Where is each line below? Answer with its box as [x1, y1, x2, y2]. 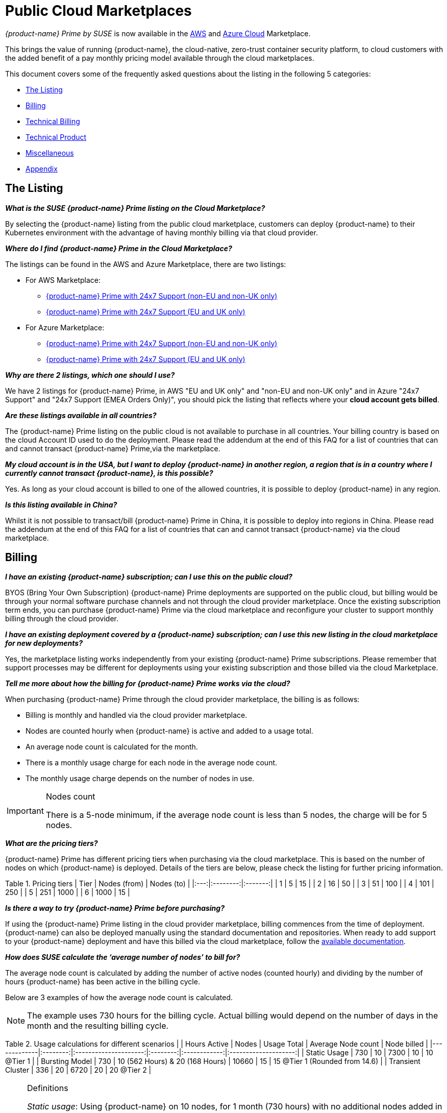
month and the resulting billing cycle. [27, 1021, 169, 1031]
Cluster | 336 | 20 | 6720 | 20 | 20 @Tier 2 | [5, 1066, 152, 1075]
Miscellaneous [26, 148, 74, 157]
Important [7, 806, 44, 816]
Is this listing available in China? [5, 500, 117, 509]
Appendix [26, 164, 58, 173]
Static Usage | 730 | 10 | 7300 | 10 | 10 [306, 1048, 433, 1057]
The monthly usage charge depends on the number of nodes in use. [26, 774, 255, 783]
